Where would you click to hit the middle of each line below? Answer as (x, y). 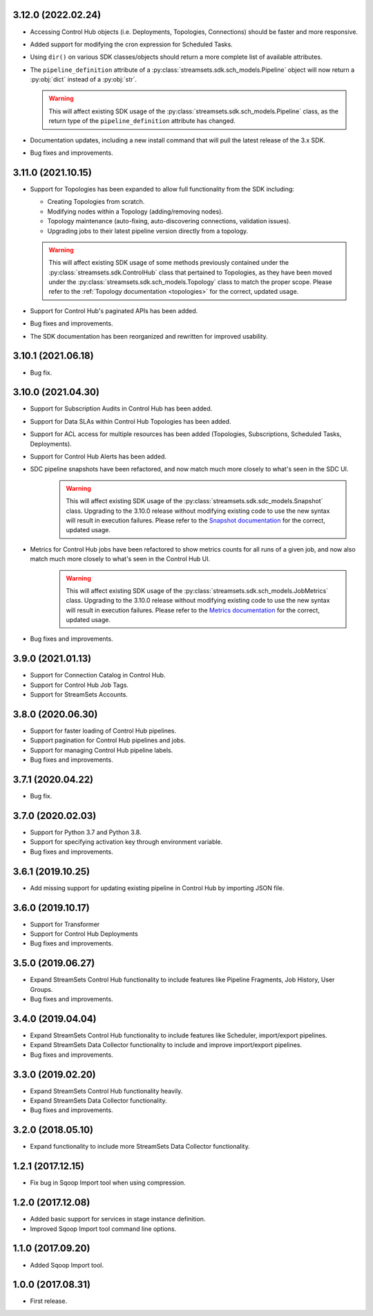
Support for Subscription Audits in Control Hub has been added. (121, 408)
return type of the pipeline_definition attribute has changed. (142, 121)
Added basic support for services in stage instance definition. (118, 1219)
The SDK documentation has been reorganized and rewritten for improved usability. (149, 336)
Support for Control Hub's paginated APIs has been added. (114, 310)
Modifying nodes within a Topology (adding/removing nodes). (135, 211)
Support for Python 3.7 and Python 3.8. (86, 832)
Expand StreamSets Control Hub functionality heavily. (106, 1091)
